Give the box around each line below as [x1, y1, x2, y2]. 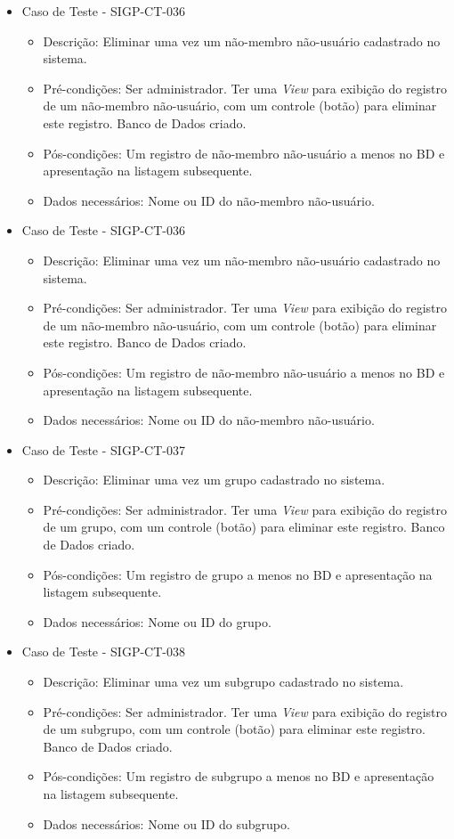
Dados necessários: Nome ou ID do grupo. [43, 612, 272, 631]
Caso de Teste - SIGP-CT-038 [21, 642, 185, 661]
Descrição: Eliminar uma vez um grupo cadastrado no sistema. [43, 470, 385, 489]
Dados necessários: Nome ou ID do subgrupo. [43, 814, 290, 833]
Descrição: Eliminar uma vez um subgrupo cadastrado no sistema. [43, 672, 404, 691]
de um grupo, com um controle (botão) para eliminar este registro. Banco [43, 517, 445, 536]
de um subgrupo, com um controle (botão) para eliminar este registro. [43, 720, 426, 738]
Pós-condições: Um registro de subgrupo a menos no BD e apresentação [43, 767, 434, 786]
